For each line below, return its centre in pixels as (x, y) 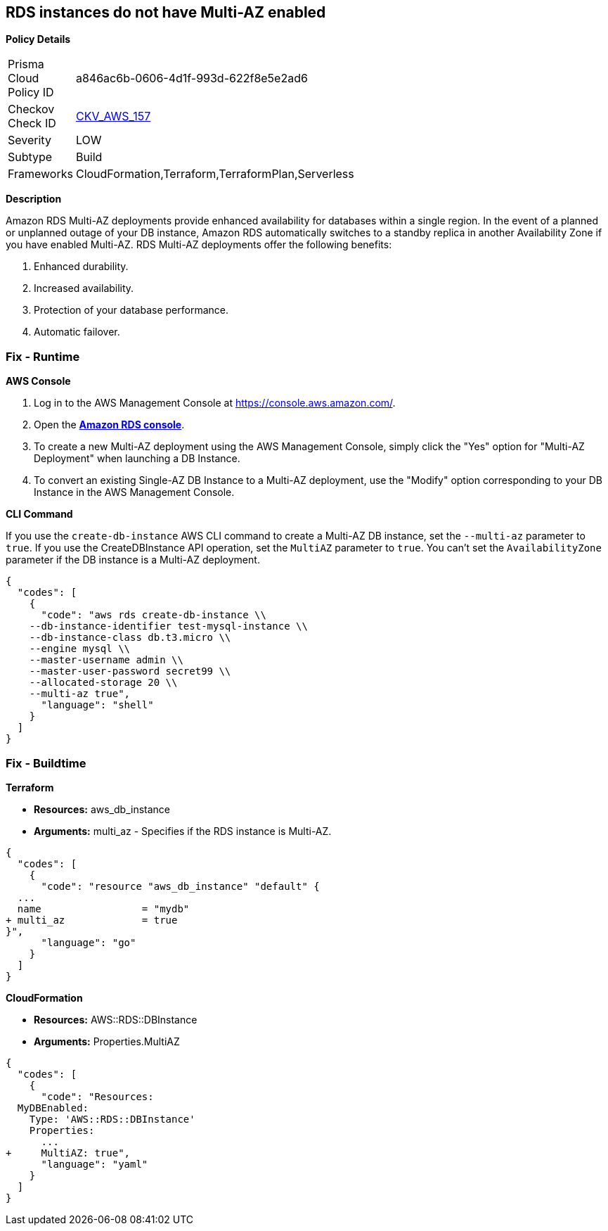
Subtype (30, 157)
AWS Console (38, 381)
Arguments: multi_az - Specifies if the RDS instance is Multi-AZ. (183, 831)
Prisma (26, 64)
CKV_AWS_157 (113, 116)
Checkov (31, 109)
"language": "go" (89, 942)
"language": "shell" (97, 705)
